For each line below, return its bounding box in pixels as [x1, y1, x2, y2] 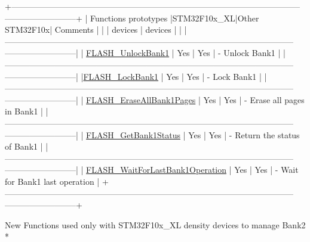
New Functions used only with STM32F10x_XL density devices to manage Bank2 [5, 218, 306, 231]
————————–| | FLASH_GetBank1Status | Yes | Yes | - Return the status [5, 128, 300, 141]
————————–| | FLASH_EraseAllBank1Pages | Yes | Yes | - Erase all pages [5, 93, 305, 106]
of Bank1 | [5, 140, 43, 153]
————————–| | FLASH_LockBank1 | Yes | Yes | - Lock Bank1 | [5, 70, 262, 82]
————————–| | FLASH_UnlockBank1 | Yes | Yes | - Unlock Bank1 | [5, 46, 281, 59]
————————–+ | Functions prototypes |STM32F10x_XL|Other [5, 11, 259, 24]
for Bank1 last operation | [5, 175, 100, 187]
